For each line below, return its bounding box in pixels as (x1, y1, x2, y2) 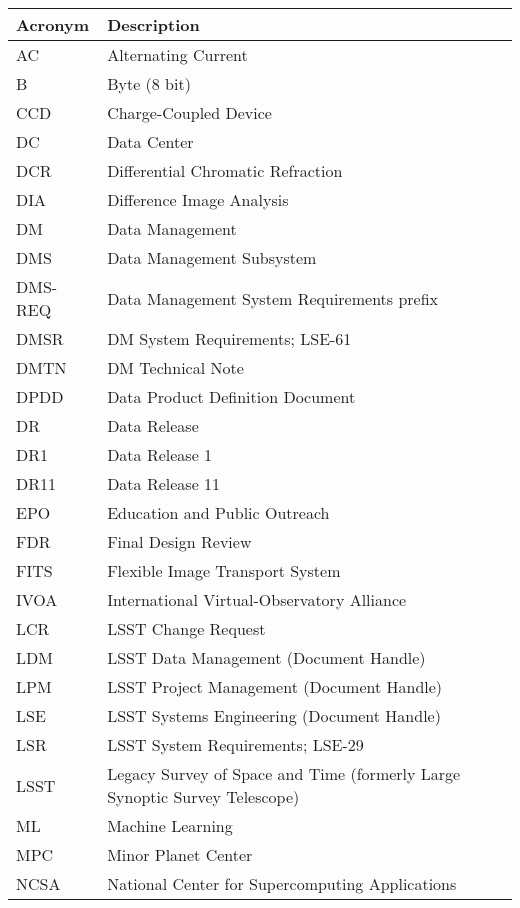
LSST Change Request (107, 617, 266, 640)
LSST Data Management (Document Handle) (107, 646, 426, 669)
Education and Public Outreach (107, 501, 330, 524)
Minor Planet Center (107, 843, 253, 866)
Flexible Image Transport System (107, 559, 341, 582)
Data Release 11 (107, 472, 221, 495)
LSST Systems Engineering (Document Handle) (107, 704, 441, 727)
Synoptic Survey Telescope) (107, 785, 300, 808)
